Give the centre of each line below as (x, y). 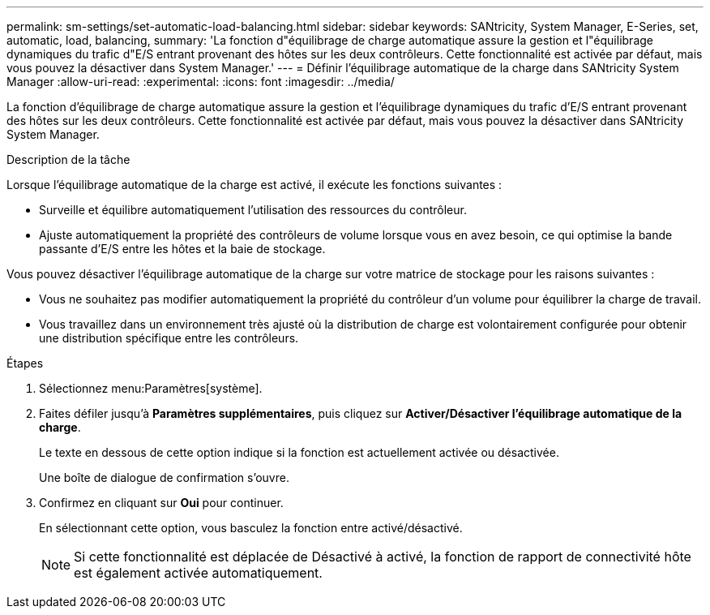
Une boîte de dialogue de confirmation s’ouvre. (164, 477)
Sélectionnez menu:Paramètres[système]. (151, 388)
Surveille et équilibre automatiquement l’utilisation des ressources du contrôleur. (253, 210)
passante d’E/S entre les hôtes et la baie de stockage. (182, 249)
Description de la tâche (68, 159)
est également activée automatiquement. (198, 573)
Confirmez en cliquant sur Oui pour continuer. (161, 503)
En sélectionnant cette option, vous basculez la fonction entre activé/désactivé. (251, 528)
